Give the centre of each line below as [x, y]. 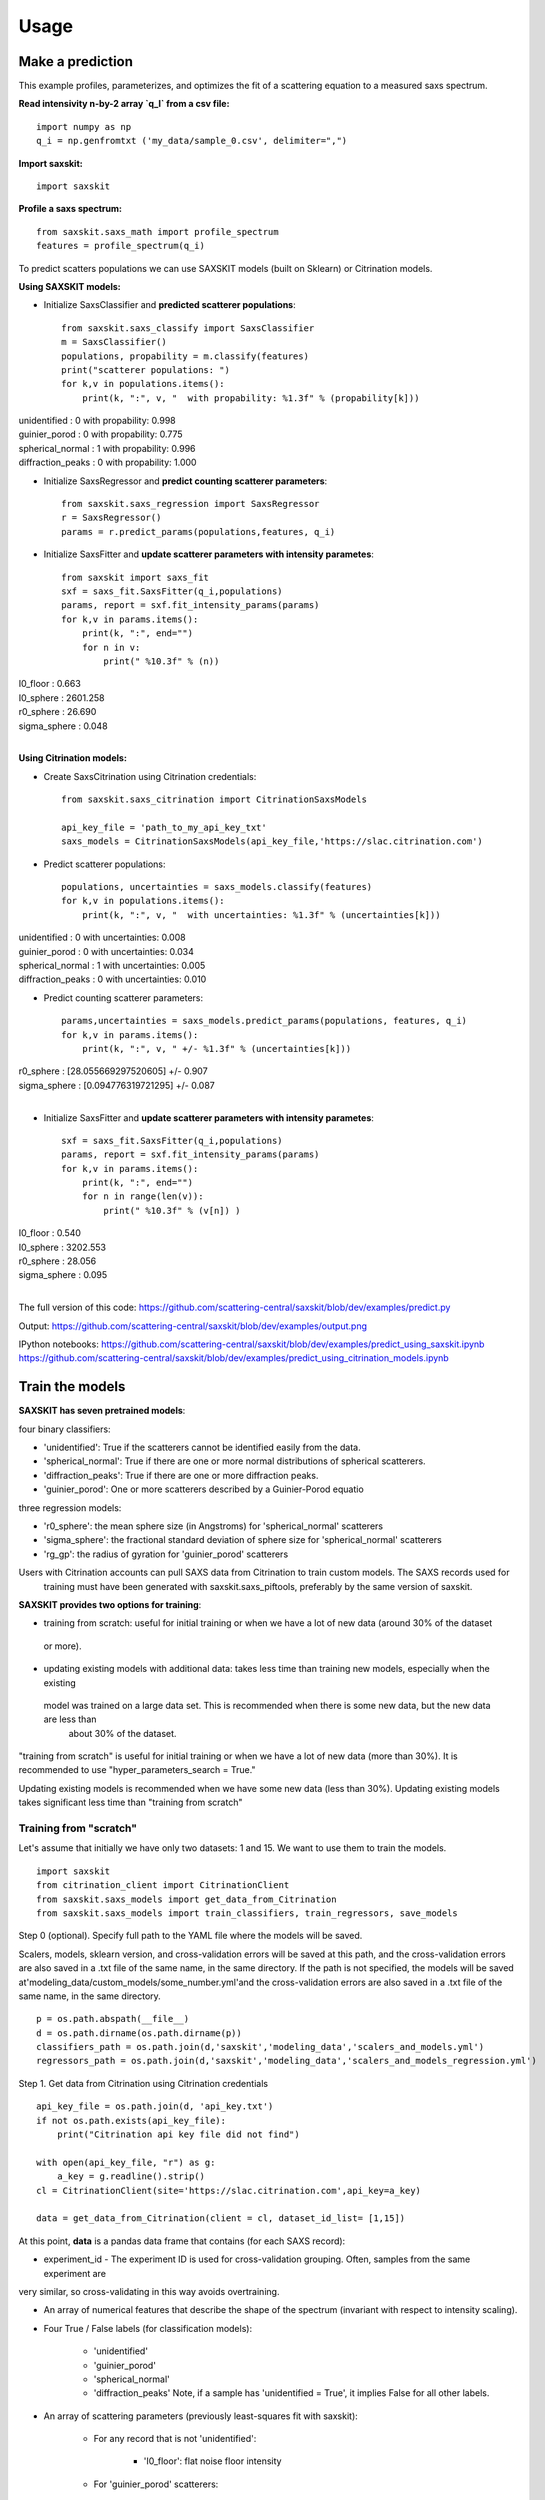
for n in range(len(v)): [142, 1196]
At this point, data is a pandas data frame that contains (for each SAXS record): [182, 2241]
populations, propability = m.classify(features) [185, 356]
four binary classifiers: [64, 1429]
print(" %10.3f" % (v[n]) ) [172, 1210]
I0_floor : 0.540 [50, 1233]
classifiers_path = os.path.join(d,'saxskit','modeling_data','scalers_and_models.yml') [260, 2047]
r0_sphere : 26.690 [57, 712]
